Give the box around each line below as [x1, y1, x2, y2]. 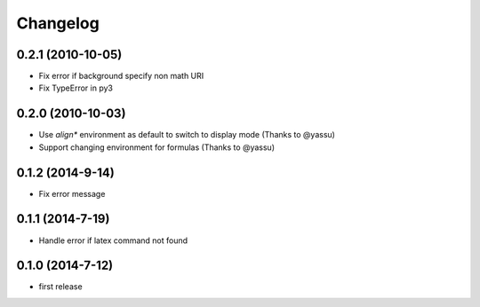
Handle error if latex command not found [38, 235, 188, 246]
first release [38, 281, 84, 292]
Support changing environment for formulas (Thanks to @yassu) [38, 142, 276, 153]
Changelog [16, 13, 100, 33]
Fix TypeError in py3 [38, 83, 113, 93]
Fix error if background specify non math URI [38, 71, 204, 82]
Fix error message [38, 188, 106, 199]
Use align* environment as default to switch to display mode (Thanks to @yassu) [38, 130, 335, 140]
